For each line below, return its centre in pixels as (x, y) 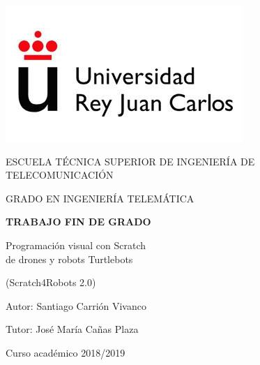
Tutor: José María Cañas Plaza (72, 329)
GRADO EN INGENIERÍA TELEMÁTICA (100, 198)
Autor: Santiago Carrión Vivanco (76, 305)
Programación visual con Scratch (76, 245)
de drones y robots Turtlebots (69, 259)
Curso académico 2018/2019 (66, 352)
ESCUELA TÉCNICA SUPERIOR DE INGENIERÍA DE (130, 161)
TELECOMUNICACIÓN (60, 175)
